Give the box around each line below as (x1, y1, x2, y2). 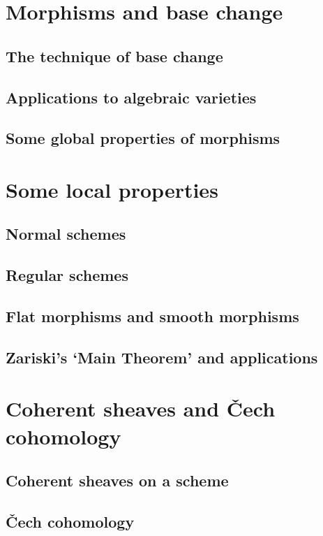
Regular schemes (6, 264, 128, 286)
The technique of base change (6, 45, 223, 66)
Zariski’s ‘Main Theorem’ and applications (6, 346, 318, 368)
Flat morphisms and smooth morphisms (6, 305, 299, 327)
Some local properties (6, 175, 218, 203)
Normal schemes (6, 223, 126, 245)
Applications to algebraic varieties (6, 86, 257, 108)
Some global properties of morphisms (6, 127, 280, 149)
